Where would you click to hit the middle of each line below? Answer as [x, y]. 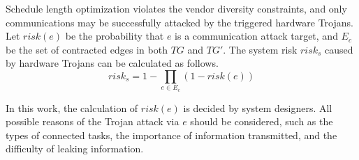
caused [339, 49]
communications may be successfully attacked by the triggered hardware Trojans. [179, 22]
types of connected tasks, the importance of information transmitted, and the [171, 135]
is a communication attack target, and [256, 36]
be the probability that [115, 36]
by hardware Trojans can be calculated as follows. [112, 63]
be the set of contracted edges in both [87, 49]
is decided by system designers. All [258, 107]
